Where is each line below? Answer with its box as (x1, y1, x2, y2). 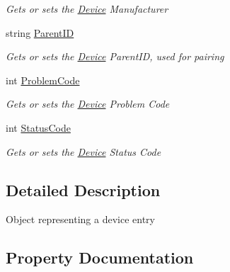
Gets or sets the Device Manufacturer (6, 1, 168, 16)
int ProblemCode (6, 72, 80, 87)
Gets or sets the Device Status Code (6, 144, 161, 159)
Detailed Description (6, 178, 161, 200)
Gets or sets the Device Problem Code (6, 96, 170, 111)
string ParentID (6, 25, 74, 40)
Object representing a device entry (6, 212, 155, 227)
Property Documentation (6, 246, 194, 268)
